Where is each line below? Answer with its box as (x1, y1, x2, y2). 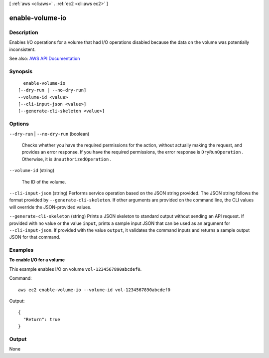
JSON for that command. (9, 234, 61, 240)
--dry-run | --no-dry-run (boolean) (9, 131, 90, 137)
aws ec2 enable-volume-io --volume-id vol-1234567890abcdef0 (18, 287, 170, 293)
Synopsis (9, 68, 32, 75)
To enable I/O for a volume (9, 257, 65, 263)
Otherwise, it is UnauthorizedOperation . (21, 156, 112, 162)
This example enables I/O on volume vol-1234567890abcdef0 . (9, 266, 142, 272)
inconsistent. (9, 46, 36, 52)
